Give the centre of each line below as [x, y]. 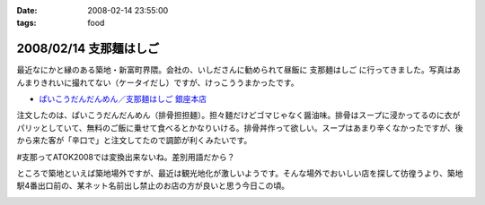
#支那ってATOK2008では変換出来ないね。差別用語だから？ [126, 157]
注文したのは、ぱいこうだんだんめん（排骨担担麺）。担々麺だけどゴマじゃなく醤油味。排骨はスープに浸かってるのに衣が [238, 115]
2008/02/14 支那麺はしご [88, 49]
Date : [27, 10]
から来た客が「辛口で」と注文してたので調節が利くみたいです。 [134, 141]
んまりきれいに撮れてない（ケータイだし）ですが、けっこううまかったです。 [158, 82]
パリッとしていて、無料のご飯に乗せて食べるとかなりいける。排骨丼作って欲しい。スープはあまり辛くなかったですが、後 [240, 128]
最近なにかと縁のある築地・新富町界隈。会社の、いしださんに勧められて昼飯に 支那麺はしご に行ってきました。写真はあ [239, 70]
